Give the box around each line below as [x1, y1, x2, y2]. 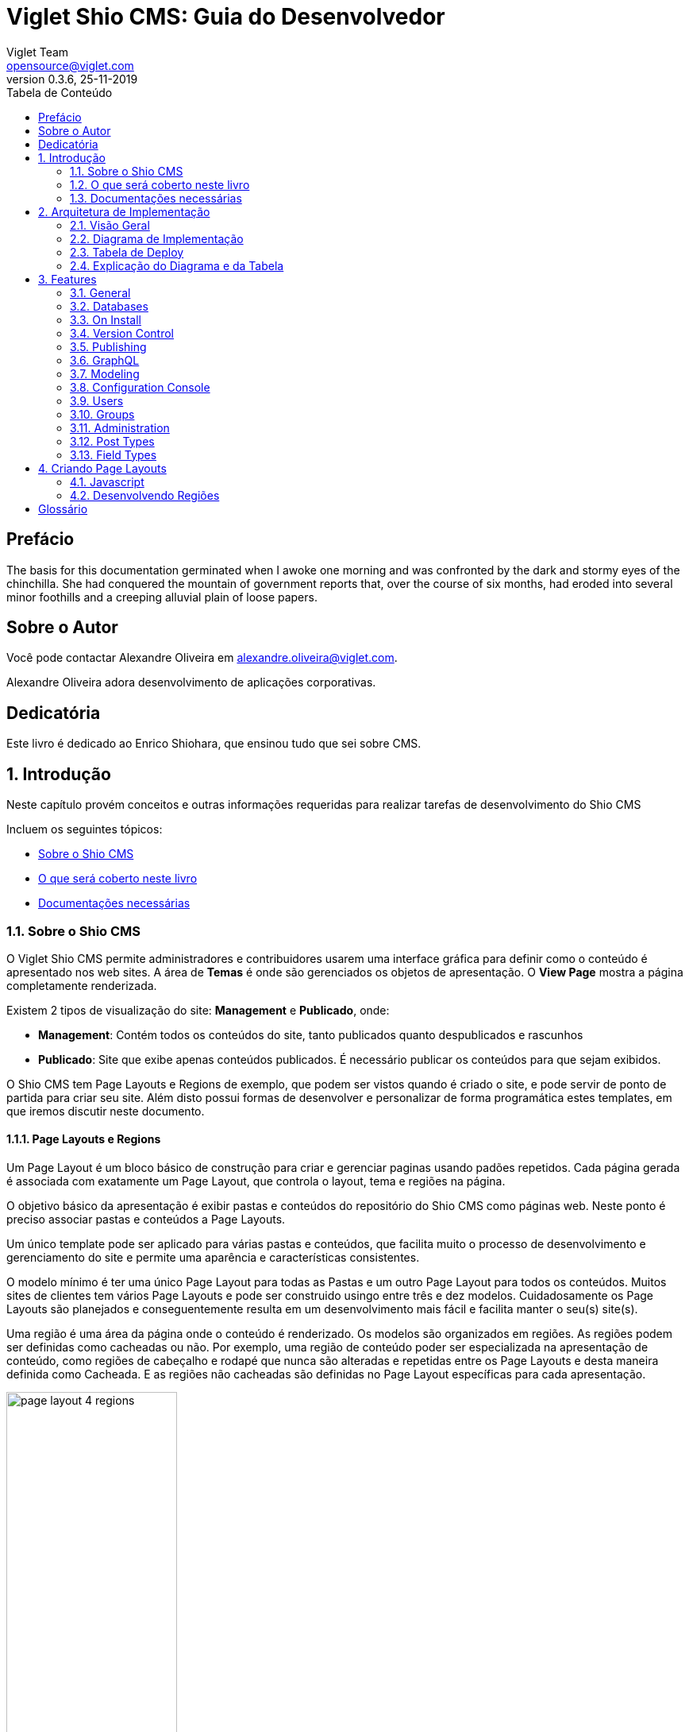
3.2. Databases [70, 299, 148, 313]
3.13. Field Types [70, 447, 157, 462]
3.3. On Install [70, 312, 141, 327]
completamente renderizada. [6, 978, 157, 992]
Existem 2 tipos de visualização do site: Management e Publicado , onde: [6, 1003, 390, 1017]
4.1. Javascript [70, 474, 144, 489]
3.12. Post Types [70, 434, 155, 448]
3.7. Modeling [70, 366, 140, 381]
